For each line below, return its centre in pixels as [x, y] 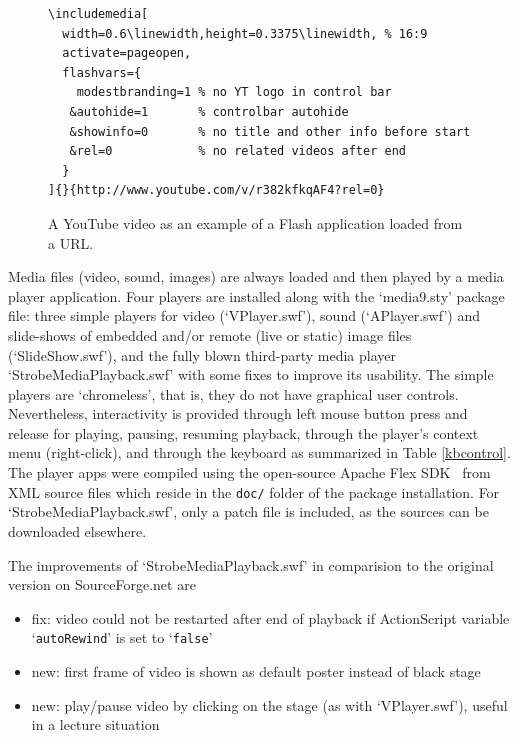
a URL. [71, 242]
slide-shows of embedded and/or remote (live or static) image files [210, 334]
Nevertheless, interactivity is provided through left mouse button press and [238, 413]
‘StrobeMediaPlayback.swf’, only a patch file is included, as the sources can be [248, 511]
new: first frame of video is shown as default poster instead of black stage [256, 670]
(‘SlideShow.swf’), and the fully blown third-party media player [202, 354]
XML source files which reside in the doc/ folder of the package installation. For [254, 491]
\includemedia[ [98, 14]
